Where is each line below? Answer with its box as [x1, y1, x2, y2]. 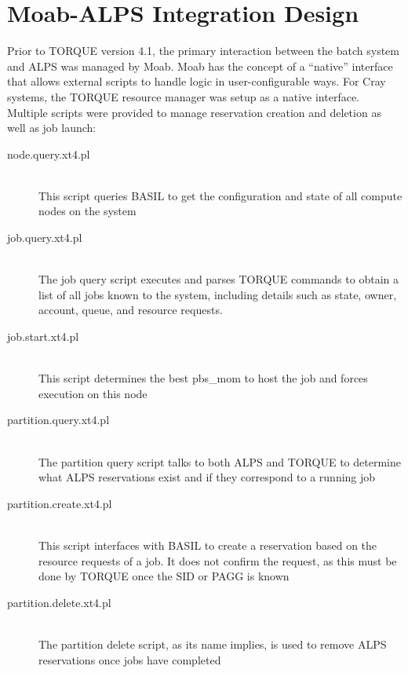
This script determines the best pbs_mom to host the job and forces [38, 370, 368, 386]
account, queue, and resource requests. [38, 302, 223, 318]
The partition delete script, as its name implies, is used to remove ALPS [38, 635, 387, 652]
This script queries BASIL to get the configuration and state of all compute [38, 187, 403, 203]
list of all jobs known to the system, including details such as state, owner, [38, 286, 397, 302]
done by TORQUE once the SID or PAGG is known [38, 568, 290, 584]
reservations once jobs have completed [38, 651, 221, 668]
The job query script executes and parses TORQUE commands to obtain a [38, 271, 399, 287]
